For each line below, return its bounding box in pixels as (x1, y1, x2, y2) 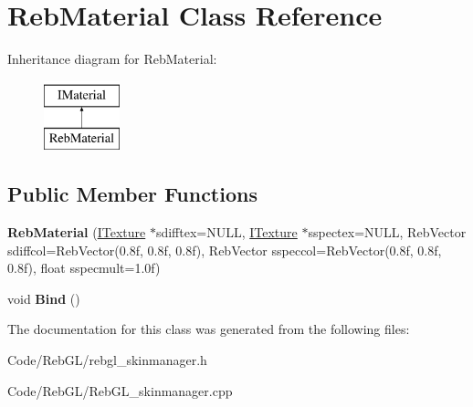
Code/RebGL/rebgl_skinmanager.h (7, 350, 207, 370)
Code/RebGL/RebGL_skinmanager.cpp (7, 381, 233, 400)
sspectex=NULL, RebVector (308, 223, 467, 242)
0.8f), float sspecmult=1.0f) (7, 258, 161, 277)
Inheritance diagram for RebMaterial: (7, 49, 217, 68)
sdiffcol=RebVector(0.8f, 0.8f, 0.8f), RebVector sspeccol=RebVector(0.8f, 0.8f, (7, 240, 442, 259)
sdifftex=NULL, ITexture (155, 223, 298, 242)
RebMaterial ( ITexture (7, 223, 146, 242)
